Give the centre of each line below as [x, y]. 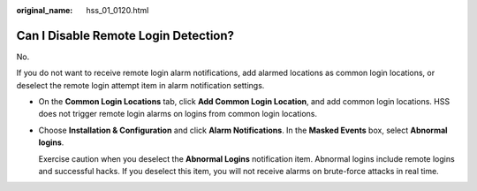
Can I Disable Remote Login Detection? [125, 35]
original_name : [45, 10]
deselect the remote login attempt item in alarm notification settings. [140, 85]
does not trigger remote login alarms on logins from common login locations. [178, 114]
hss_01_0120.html [117, 10]
